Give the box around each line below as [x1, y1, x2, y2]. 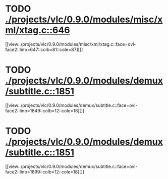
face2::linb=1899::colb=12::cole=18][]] [5, 168, 85, 174]
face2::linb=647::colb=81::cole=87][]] [5, 46, 83, 52]
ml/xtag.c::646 [5, 25, 70, 36]
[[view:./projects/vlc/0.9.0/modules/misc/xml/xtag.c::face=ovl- [5, 41, 136, 47]
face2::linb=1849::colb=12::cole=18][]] [5, 107, 85, 113]
